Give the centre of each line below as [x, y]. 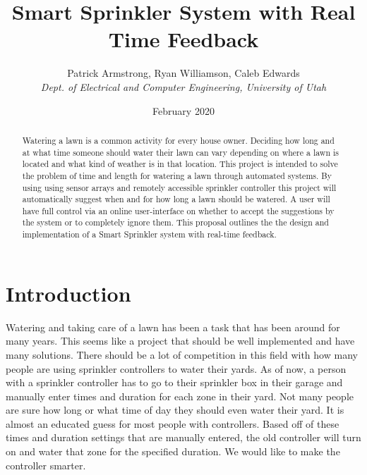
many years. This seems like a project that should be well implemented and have [180, 341]
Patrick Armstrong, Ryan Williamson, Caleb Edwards [183, 73]
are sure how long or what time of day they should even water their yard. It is [175, 410]
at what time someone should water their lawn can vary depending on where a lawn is [180, 152]
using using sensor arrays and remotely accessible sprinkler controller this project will [179, 187]
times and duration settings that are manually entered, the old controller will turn [183, 437]
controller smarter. [46, 465]
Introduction [68, 293]
